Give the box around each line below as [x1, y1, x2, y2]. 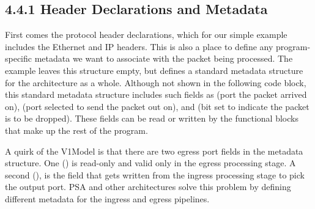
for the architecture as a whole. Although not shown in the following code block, [5, 76, 306, 89]
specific [5, 52, 32, 65]
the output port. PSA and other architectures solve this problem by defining [5, 180, 291, 193]
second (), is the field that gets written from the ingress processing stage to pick [5, 168, 305, 181]
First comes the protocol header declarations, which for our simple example [5, 28, 287, 41]
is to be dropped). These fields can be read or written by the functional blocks [5, 112, 298, 125]
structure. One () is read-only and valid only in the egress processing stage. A [5, 156, 296, 169]
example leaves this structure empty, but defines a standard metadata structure [5, 64, 303, 76]
